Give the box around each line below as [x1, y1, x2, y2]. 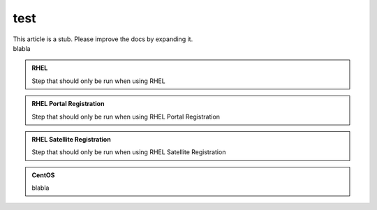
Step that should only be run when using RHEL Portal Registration [31, 112, 220, 121]
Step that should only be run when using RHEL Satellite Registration [31, 148, 226, 156]
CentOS [31, 171, 55, 179]
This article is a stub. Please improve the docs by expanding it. [13, 35, 193, 43]
